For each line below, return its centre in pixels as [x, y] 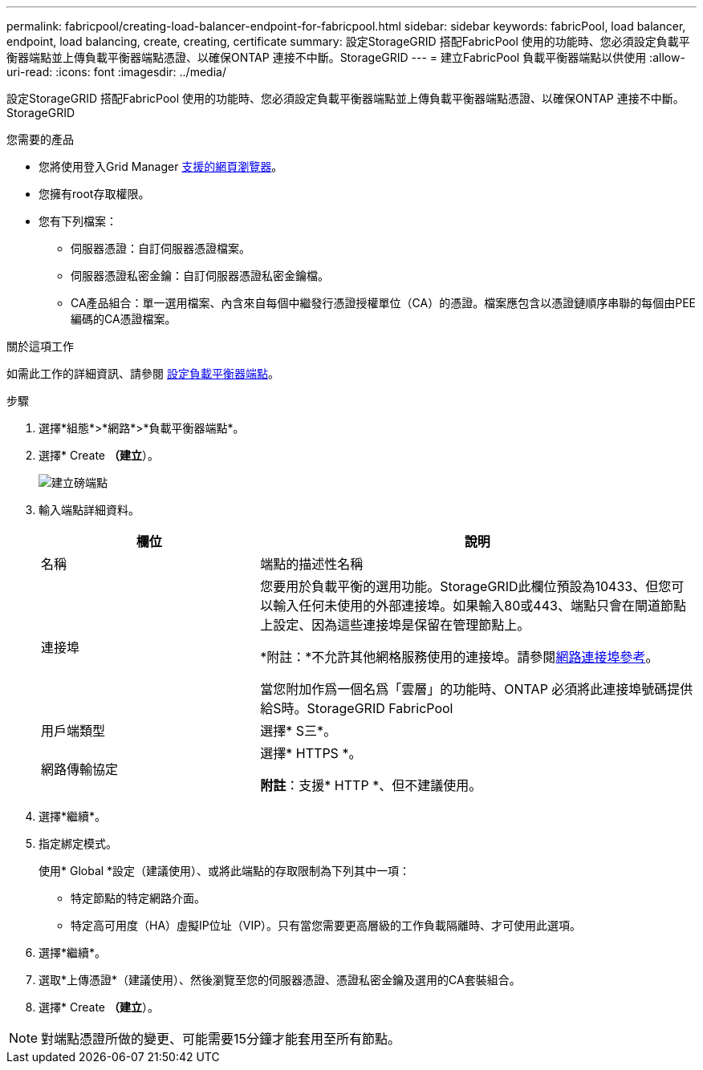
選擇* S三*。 [299, 731]
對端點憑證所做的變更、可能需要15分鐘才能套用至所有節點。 [221, 1039]
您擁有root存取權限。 [94, 194]
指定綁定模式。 [78, 843]
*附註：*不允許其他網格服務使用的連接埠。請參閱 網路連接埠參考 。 [459, 657]
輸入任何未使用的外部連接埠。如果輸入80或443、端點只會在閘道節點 [480, 606]
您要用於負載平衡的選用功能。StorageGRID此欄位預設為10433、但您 [466, 586]
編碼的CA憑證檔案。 [124, 319]
